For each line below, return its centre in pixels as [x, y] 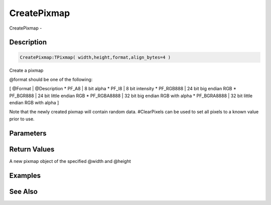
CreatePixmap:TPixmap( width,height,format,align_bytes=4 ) [95, 57]
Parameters [28, 133]
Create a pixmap [26, 70]
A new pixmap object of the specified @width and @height [70, 161]
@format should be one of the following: [51, 79]
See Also [23, 191]
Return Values [32, 149]
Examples [25, 175]
